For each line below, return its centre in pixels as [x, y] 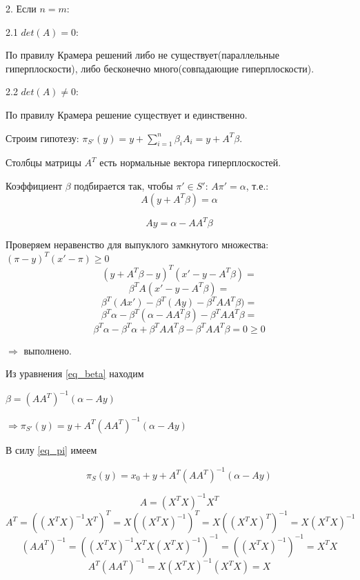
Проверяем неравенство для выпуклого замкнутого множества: [137, 244]
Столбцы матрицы [43, 162]
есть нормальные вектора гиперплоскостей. [190, 162]
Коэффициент [34, 185]
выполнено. [48, 350]
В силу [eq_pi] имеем [51, 449]
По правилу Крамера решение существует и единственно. [127, 114]
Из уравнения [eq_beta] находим [75, 373]
